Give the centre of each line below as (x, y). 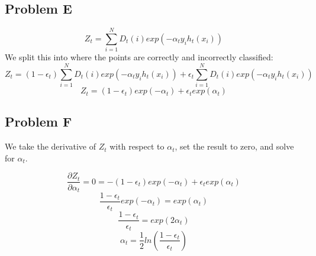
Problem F (38, 121)
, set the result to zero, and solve (234, 146)
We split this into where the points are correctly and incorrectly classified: (139, 57)
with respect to (137, 146)
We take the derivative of (51, 146)
